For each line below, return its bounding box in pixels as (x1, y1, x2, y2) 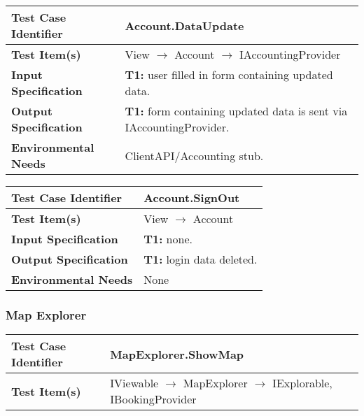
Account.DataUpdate (125, 17, 244, 34)
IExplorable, (272, 375, 332, 392)
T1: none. (143, 231, 192, 247)
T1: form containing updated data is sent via (125, 103, 348, 119)
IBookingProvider (110, 391, 197, 408)
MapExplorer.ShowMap (110, 345, 244, 362)
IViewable (110, 375, 159, 392)
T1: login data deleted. (143, 251, 258, 267)
